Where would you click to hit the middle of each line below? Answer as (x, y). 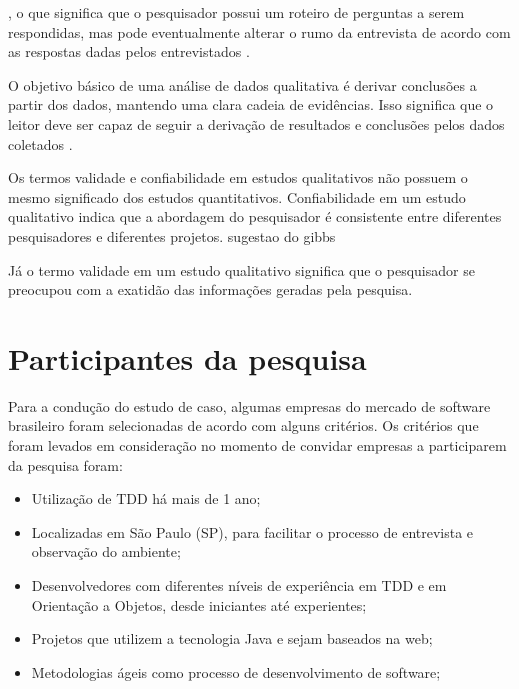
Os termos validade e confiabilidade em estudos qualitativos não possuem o (238, 177)
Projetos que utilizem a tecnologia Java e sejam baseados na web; (232, 638)
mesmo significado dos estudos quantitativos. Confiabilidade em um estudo (237, 196)
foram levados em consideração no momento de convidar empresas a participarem (257, 445)
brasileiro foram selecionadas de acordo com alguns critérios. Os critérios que (243, 425)
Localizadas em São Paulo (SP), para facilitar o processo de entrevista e (252, 531)
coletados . (40, 143)
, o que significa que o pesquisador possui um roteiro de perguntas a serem (236, 12)
